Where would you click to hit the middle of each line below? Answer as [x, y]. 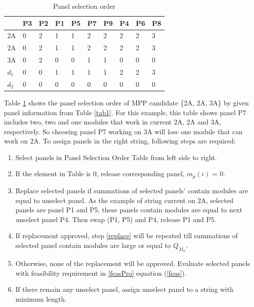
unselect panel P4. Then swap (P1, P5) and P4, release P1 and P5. [116, 219]
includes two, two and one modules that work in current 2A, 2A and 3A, [113, 122]
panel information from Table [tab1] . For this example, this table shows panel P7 [125, 112]
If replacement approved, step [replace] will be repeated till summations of [127, 235]
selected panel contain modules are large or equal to [93, 245]
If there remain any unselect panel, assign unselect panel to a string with [124, 289]
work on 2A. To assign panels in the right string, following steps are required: [120, 141]
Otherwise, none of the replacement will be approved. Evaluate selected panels [133, 263]
